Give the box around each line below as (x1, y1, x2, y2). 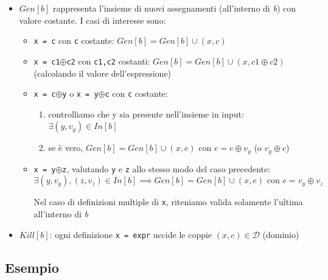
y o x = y (62, 87, 99, 100)
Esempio (5, 257, 59, 276)
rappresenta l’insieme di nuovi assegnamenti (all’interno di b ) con (53, 2, 296, 14)
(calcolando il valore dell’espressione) (33, 66, 172, 79)
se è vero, (48, 141, 83, 154)
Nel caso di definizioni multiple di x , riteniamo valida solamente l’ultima (33, 195, 303, 208)
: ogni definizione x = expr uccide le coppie (49, 228, 212, 240)
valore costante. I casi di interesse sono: (19, 13, 166, 26)
